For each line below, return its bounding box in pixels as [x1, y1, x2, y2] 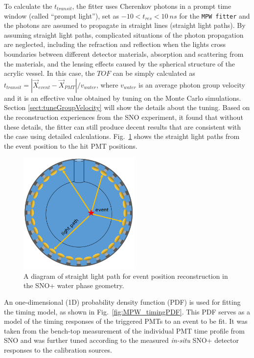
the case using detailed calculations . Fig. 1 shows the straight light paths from [4, 131, 240, 141]
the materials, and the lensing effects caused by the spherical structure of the [4, 58, 235, 68]
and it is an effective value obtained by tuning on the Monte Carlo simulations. [4, 92, 241, 103]
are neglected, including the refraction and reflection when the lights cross [4, 39, 226, 49]
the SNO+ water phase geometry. [23, 280, 124, 291]
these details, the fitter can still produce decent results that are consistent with [4, 121, 241, 132]
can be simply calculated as [113, 68, 195, 78]
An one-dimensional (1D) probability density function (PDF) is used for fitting [4, 297, 241, 307]
